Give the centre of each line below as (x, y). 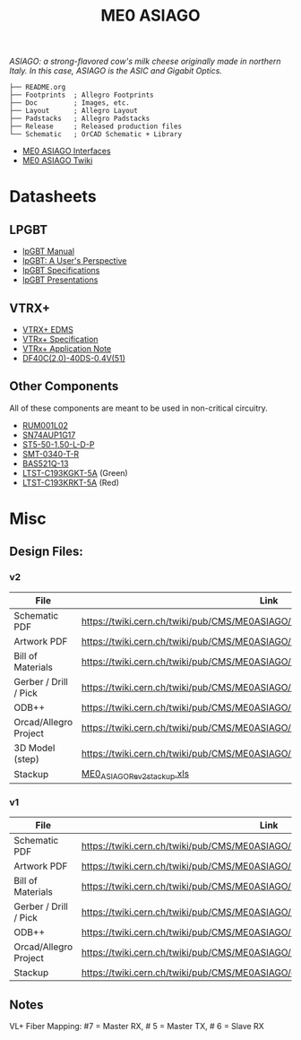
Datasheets (53, 197)
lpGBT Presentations (60, 280)
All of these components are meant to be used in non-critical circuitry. (139, 408)
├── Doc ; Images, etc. (69, 103)
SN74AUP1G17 (49, 435)
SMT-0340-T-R (51, 454)
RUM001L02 (45, 425)
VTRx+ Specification (60, 339)
